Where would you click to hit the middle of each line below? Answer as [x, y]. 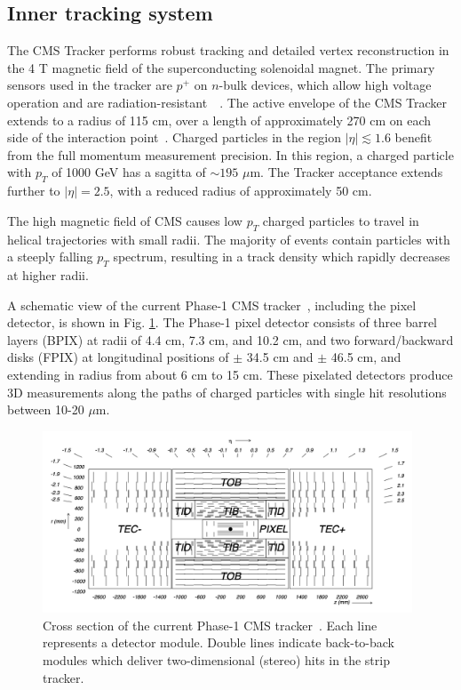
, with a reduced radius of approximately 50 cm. [241, 191]
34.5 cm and [280, 357]
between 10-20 [46, 409]
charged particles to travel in [341, 220]
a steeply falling [50, 257]
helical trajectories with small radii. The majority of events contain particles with [229, 239]
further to [34, 191]
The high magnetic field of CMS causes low [125, 220]
